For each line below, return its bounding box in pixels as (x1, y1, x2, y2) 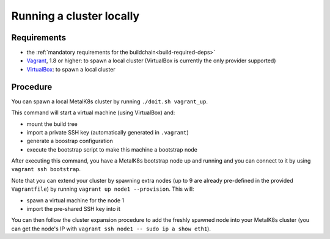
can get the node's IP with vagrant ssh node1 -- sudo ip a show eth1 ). (11, 225, 211, 232)
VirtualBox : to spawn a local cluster (26, 65, 116, 73)
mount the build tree (26, 120, 78, 128)
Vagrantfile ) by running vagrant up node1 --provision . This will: (11, 185, 194, 193)
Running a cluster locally (11, 9, 140, 23)
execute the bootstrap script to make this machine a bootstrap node (26, 145, 198, 153)
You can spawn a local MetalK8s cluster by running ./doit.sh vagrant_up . (11, 98, 208, 105)
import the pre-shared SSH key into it (26, 205, 120, 213)
